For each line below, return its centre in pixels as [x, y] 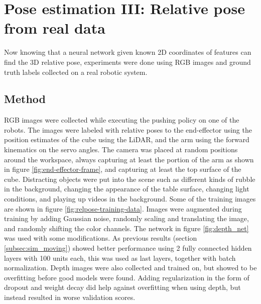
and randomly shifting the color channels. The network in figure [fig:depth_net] [126, 228]
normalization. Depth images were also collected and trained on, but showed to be [130, 268]
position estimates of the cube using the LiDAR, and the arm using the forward [127, 139]
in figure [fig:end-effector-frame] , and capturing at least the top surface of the [123, 169]
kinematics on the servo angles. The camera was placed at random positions [121, 149]
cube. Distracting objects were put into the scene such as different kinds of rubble [130, 179]
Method [25, 99]
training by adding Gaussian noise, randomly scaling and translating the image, [126, 218]
